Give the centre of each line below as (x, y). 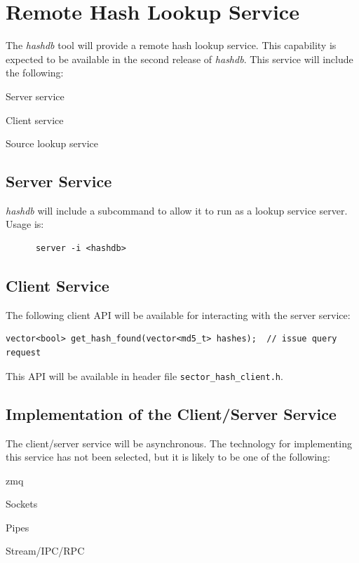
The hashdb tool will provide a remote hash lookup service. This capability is (171, 45)
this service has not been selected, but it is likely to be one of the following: (168, 457)
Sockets (22, 504)
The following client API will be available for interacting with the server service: (178, 314)
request (23, 353)
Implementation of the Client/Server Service (171, 413)
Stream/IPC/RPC (45, 551)
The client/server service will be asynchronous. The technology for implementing (179, 443)
